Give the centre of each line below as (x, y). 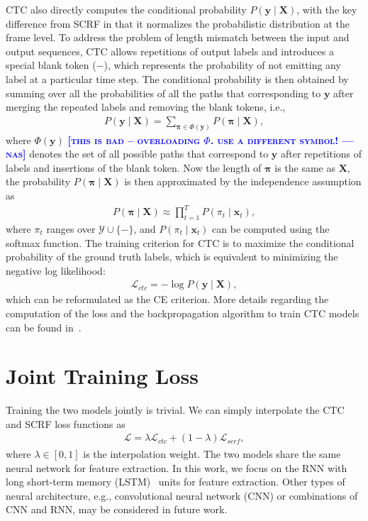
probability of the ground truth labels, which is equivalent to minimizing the (172, 257)
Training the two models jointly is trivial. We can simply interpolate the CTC (175, 410)
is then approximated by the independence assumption (243, 181)
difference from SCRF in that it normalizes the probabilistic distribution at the (178, 23)
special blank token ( (51, 65)
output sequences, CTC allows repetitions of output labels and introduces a (170, 51)
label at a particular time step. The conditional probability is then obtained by (177, 78)
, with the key (327, 9)
